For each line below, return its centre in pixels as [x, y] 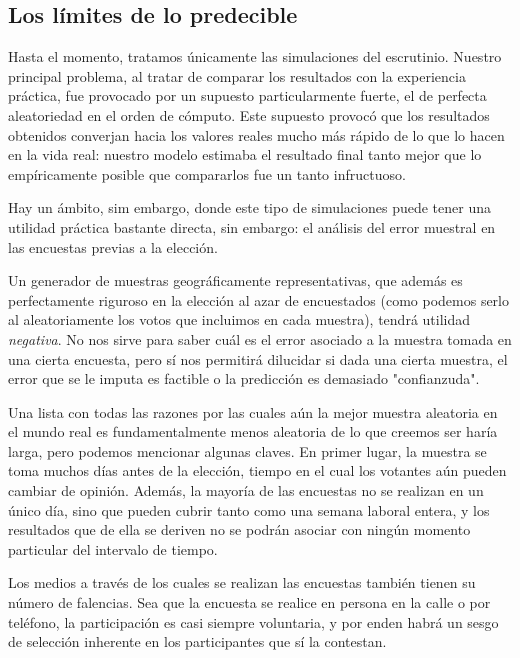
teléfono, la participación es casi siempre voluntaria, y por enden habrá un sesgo [253, 621]
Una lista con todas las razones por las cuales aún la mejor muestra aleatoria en [253, 411]
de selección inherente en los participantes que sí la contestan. [197, 641]
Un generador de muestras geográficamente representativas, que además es [235, 280]
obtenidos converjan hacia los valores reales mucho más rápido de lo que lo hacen [256, 134]
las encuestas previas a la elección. [113, 246]
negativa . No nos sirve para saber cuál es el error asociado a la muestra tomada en [260, 338]
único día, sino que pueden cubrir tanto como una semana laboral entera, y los [249, 509]
